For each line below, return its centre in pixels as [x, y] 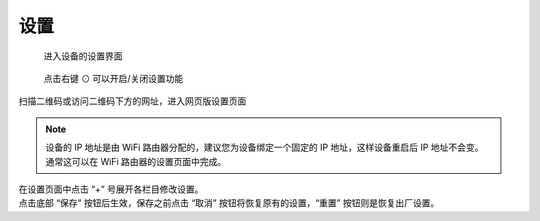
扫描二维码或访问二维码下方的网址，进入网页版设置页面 [132, 101]
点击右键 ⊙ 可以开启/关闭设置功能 [113, 78]
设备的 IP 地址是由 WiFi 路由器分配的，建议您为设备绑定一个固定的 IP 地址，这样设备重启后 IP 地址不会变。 [264, 147]
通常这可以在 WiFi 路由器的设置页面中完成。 [136, 161]
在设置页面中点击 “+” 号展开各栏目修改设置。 [111, 189]
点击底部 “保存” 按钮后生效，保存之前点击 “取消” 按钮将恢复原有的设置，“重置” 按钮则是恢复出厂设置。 [229, 203]
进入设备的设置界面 [83, 56]
